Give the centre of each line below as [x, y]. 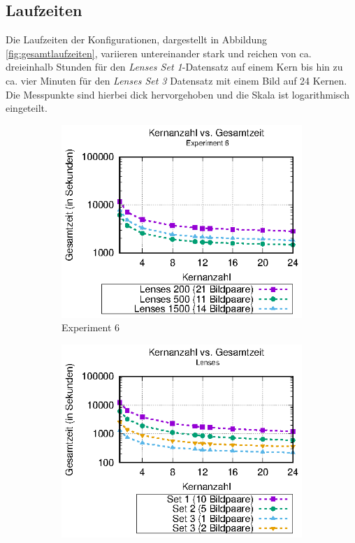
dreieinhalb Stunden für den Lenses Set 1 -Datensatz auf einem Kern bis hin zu [174, 67]
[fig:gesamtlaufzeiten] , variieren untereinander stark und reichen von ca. [159, 53]
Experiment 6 [91, 327]
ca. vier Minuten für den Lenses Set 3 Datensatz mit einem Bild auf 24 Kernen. [176, 80]
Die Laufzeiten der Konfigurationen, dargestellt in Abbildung [136, 39]
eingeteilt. [27, 108]
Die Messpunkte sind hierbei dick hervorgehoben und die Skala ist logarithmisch [177, 94]
